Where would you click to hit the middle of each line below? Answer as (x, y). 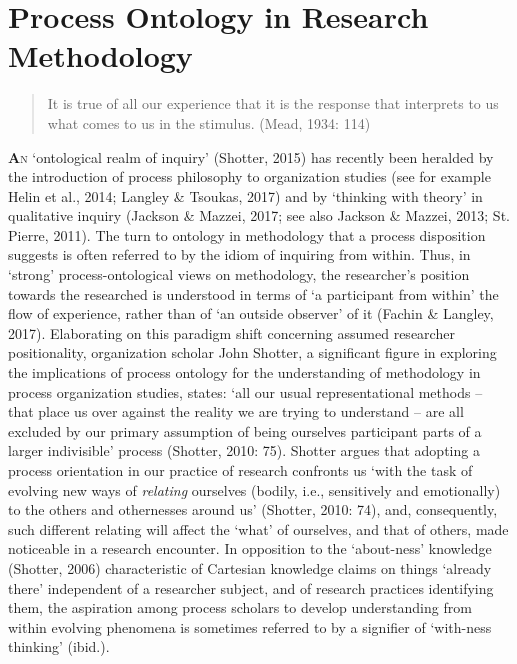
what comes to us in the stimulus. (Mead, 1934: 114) (209, 122)
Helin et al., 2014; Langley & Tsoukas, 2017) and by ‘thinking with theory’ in (245, 195)
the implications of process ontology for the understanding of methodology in (244, 372)
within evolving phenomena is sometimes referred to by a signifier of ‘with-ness (250, 626)
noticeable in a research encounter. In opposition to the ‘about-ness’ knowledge (250, 548)
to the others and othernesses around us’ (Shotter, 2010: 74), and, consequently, (253, 509)
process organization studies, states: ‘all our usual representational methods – (245, 391)
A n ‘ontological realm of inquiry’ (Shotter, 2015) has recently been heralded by (251, 156)
